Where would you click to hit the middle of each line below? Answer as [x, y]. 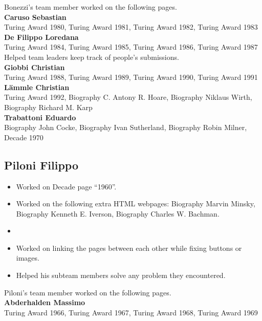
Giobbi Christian [35, 67]
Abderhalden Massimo [45, 302]
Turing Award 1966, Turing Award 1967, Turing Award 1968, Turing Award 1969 [131, 312]
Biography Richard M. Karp [48, 107]
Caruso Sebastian [35, 17]
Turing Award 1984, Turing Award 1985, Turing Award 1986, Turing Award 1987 [131, 47]
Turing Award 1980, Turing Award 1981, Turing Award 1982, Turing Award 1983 [131, 27]
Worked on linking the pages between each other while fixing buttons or [129, 248]
